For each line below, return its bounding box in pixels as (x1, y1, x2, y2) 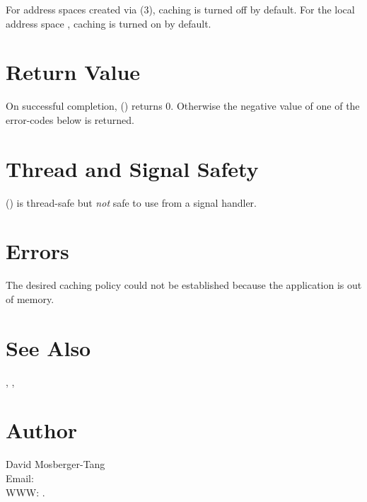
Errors (6, 236, 69, 266)
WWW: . (6, 484, 45, 499)
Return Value (6, 57, 141, 86)
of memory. (6, 291, 54, 306)
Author (6, 416, 78, 445)
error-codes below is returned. (6, 112, 134, 127)
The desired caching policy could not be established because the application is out (6, 278, 362, 292)
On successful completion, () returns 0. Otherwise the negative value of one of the (6, 98, 360, 113)
